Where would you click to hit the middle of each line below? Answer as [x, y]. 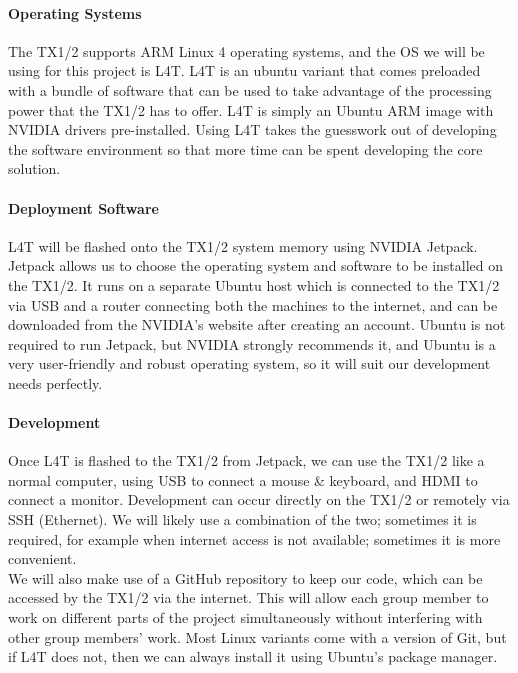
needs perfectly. [55, 382]
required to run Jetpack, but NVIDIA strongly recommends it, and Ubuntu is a [252, 343]
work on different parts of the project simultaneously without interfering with [245, 617]
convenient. [42, 558]
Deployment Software [83, 207]
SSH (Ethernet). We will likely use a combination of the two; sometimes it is [242, 519]
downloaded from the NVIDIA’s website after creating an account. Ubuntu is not [257, 324]
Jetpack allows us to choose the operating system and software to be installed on [256, 265]
